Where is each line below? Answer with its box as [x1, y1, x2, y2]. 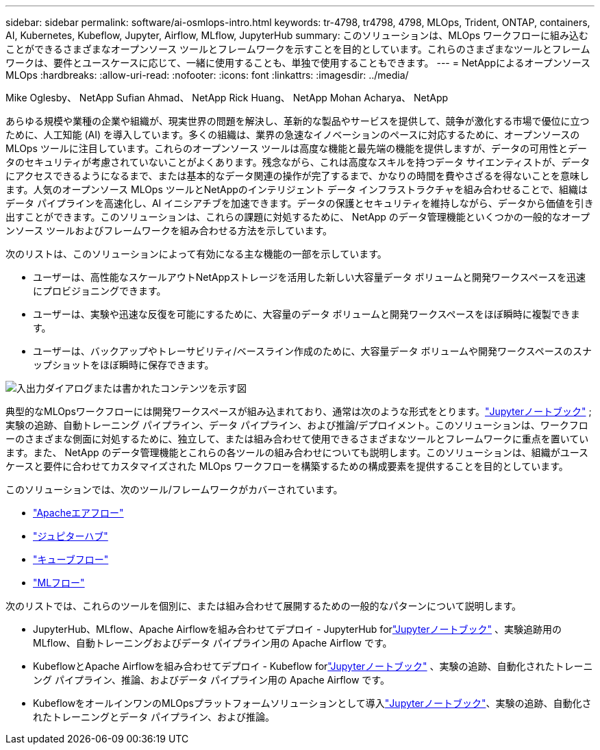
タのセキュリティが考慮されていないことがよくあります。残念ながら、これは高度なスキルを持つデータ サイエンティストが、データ [5, 156, 590, 168]
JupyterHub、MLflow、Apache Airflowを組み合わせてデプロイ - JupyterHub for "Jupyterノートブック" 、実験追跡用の [33, 623, 562, 635]
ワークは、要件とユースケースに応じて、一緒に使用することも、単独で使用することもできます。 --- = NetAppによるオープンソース [5, 57, 591, 68]
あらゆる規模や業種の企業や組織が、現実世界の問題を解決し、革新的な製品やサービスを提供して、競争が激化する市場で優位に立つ [5, 115, 590, 127]
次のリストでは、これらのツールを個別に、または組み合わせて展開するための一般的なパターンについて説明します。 [5, 600, 522, 612]
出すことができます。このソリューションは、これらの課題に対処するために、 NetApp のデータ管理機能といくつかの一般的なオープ [5, 211, 590, 223]
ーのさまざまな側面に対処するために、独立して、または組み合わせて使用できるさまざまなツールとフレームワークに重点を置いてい [5, 433, 589, 445]
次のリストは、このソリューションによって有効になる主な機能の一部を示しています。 [5, 248, 387, 260]
